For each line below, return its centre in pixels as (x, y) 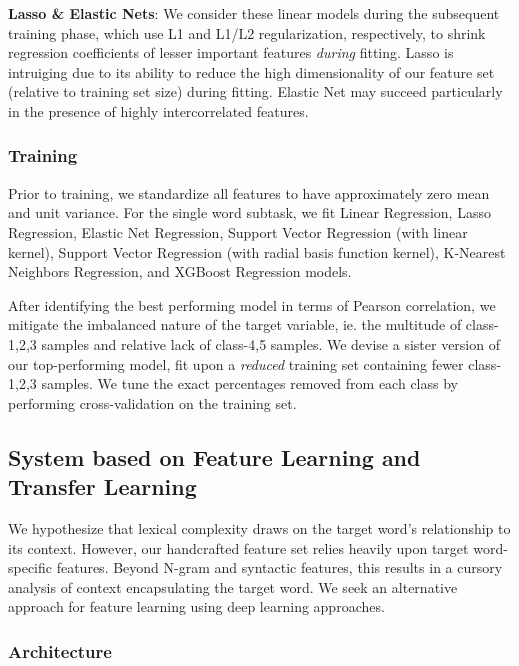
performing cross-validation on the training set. (152, 402)
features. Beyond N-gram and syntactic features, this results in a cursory (279, 567)
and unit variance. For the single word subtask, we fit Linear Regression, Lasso (249, 212)
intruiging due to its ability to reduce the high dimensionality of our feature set (251, 71)
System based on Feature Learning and (214, 456)
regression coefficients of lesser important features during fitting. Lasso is (231, 52)
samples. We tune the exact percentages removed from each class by (249, 383)
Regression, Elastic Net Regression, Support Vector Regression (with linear (238, 231)
